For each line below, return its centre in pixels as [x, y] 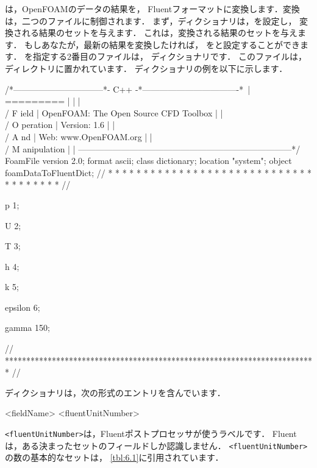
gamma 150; [27, 328]
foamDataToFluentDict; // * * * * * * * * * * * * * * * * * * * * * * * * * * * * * [158, 172]
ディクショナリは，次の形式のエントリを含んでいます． [115, 392]
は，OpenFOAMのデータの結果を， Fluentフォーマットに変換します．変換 [152, 9]
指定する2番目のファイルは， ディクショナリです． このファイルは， [170, 56]
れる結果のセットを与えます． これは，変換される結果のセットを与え [160, 33]
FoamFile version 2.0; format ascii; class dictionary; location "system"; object [148, 161]
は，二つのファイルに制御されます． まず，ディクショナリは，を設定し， [151, 20]
